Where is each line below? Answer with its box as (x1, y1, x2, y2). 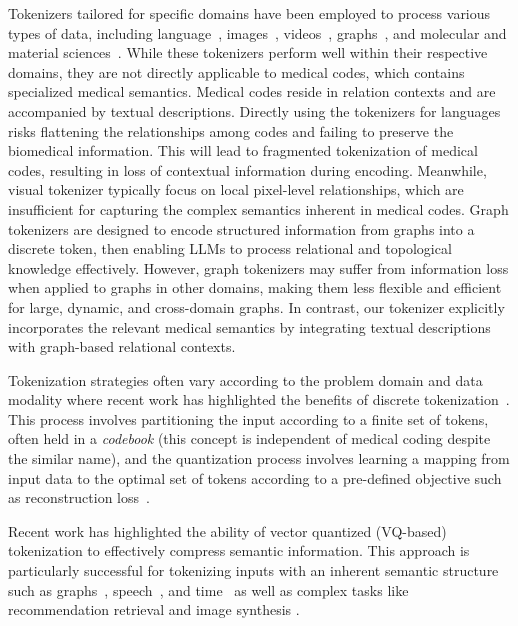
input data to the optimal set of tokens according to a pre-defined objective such (8, 467, 502, 488)
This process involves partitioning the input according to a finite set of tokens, (8, 408, 489, 429)
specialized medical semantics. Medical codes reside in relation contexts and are (8, 81, 496, 102)
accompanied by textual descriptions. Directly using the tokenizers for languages (8, 100, 501, 121)
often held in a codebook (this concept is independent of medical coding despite (8, 428, 491, 449)
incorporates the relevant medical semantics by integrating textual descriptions (8, 316, 491, 337)
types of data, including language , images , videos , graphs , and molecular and (8, 22, 507, 43)
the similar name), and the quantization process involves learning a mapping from (8, 448, 510, 469)
